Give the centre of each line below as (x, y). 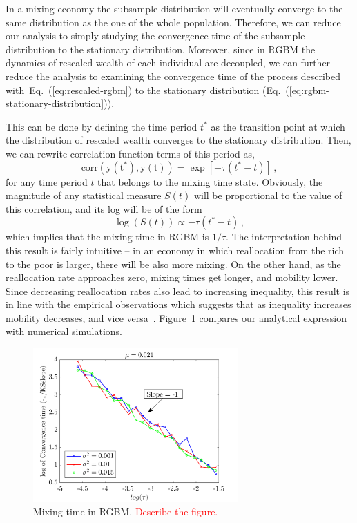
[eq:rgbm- (309, 89)
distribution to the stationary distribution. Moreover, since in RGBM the (161, 49)
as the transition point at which (278, 126)
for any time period (47, 181)
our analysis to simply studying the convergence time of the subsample (155, 36)
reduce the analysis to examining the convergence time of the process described (173, 76)
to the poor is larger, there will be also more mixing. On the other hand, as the (173, 264)
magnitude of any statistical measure (84, 195)
